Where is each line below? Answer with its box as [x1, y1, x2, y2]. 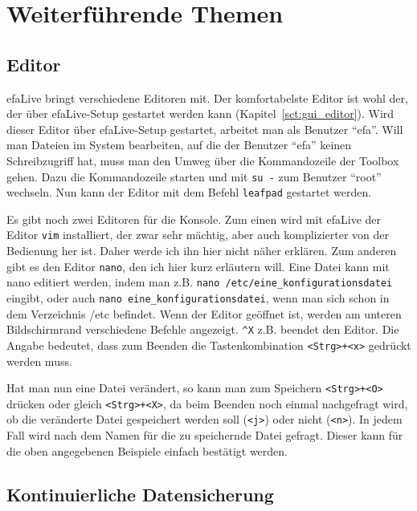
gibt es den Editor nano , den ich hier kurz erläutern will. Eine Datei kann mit [6, 258, 390, 274]
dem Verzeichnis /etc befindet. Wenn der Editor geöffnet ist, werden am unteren [6, 305, 402, 322]
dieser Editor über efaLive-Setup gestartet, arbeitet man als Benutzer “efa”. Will [6, 120, 403, 137]
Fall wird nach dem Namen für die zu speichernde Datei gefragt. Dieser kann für [6, 427, 403, 444]
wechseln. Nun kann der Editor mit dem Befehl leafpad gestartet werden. [6, 184, 372, 201]
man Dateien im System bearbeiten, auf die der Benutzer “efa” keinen [6, 136, 352, 153]
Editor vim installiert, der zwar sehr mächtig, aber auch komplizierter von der [6, 226, 390, 243]
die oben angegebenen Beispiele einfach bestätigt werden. [6, 442, 288, 459]
